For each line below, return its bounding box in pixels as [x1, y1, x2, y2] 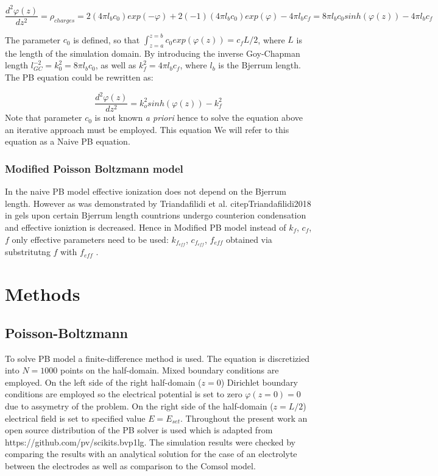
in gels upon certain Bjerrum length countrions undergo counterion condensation [5, 209, 306, 222]
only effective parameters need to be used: [12, 233, 169, 245]
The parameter [5, 33, 61, 46]
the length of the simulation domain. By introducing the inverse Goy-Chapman [5, 46, 300, 59]
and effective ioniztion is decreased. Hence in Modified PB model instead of [5, 220, 286, 233]
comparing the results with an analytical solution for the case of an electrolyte [5, 447, 297, 460]
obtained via [226, 233, 272, 245]
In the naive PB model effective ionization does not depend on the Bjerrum [5, 185, 286, 198]
